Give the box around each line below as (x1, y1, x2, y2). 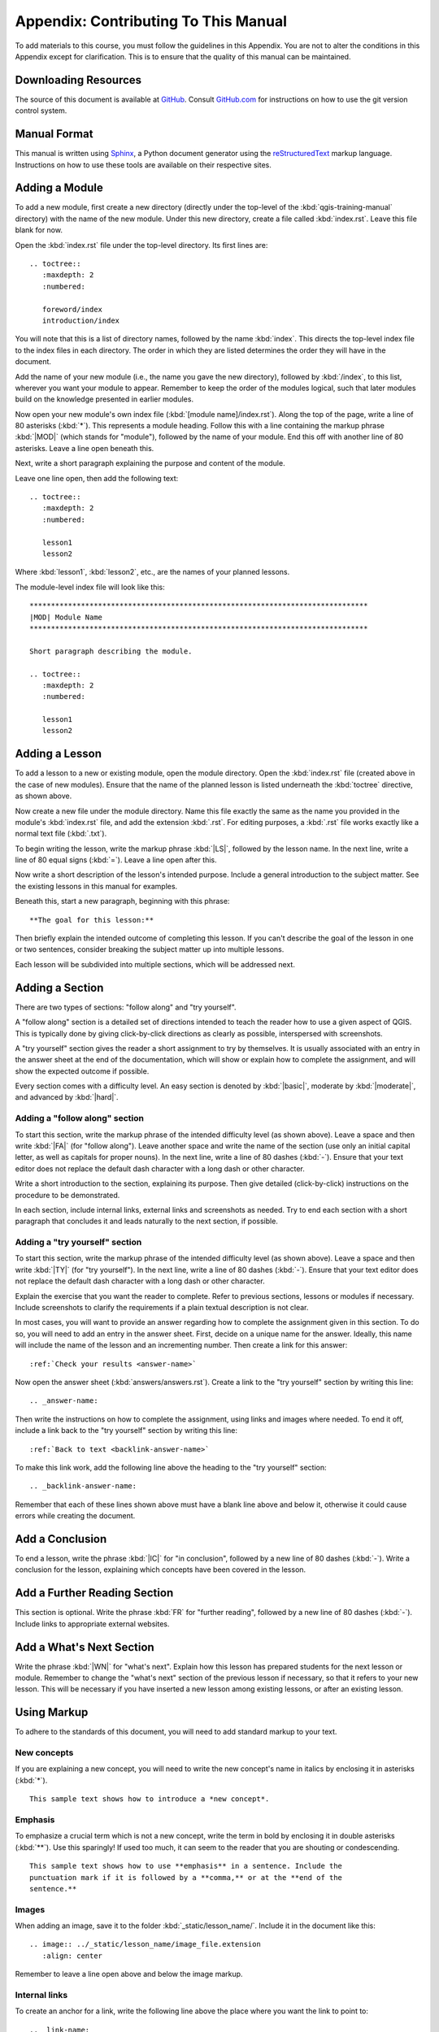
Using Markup (15, 1705, 89, 1719)
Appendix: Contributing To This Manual (15, 12, 288, 30)
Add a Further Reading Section (15, 1586, 174, 1600)
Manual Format (15, 127, 93, 141)
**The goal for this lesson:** (29, 915, 154, 924)
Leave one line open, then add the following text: (15, 473, 179, 483)
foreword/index (41, 305, 103, 314)
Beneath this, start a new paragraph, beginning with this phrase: (15, 897, 230, 906)
